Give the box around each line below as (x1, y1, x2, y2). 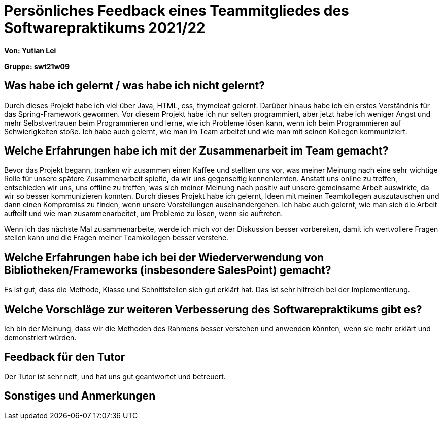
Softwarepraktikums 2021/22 (4, 19, 206, 37)
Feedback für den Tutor (4, 350, 125, 364)
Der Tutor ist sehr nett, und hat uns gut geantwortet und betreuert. (4, 372, 226, 381)
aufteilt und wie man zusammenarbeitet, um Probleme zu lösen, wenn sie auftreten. (4, 209, 283, 218)
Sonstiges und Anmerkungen (4, 389, 156, 403)
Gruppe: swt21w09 (4, 62, 70, 71)
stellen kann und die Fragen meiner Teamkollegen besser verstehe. (4, 233, 229, 243)
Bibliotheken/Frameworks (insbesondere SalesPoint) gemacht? (4, 263, 331, 277)
